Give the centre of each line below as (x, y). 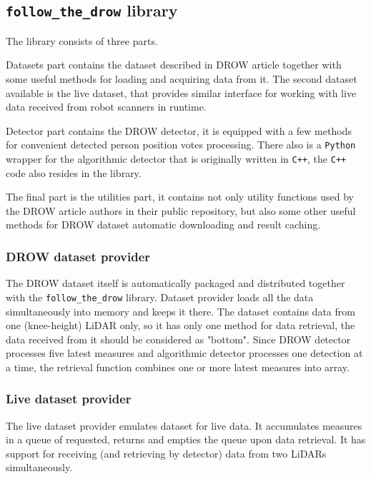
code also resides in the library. (74, 172)
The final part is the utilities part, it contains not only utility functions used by (180, 197)
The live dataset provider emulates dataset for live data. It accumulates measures (184, 425)
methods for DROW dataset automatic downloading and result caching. (163, 225)
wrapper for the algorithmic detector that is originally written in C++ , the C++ (176, 158)
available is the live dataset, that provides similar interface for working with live (181, 92)
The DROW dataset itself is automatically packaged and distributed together (175, 283)
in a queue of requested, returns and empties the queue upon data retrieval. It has (186, 439)
